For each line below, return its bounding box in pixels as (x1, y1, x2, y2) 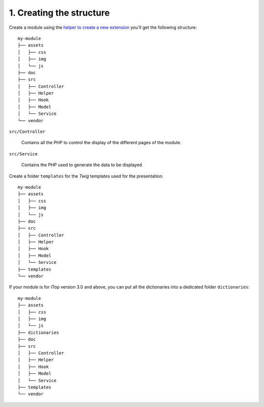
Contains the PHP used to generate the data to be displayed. (21, 162, 144, 168)
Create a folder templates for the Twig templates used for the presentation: (9, 173, 164, 179)
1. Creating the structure (9, 7, 110, 18)
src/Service (9, 151, 38, 156)
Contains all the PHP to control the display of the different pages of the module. (21, 140, 181, 146)
